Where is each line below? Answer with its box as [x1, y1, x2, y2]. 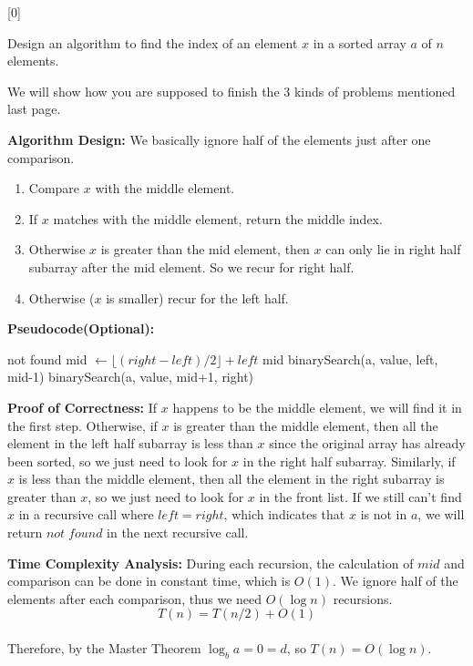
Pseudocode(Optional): [7, 319, 155, 338]
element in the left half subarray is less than [7, 434, 253, 453]
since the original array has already [269, 434, 466, 453]
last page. [7, 99, 61, 118]
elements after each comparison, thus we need [7, 589, 262, 608]
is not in [360, 505, 407, 524]
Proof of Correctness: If [7, 397, 158, 416]
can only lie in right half [325, 240, 461, 259]
